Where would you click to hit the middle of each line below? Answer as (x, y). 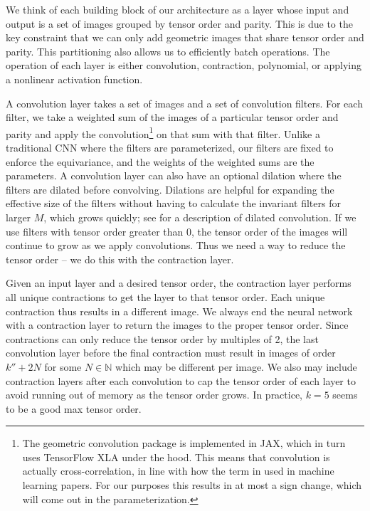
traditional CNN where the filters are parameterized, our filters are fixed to (170, 147)
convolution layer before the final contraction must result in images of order (171, 353)
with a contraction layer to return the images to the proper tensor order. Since (177, 325)
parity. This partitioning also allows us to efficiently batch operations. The (168, 51)
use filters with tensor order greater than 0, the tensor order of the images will (177, 231)
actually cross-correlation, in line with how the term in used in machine (178, 471)
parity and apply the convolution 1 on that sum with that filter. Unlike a (163, 132)
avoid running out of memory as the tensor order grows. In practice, (154, 395)
